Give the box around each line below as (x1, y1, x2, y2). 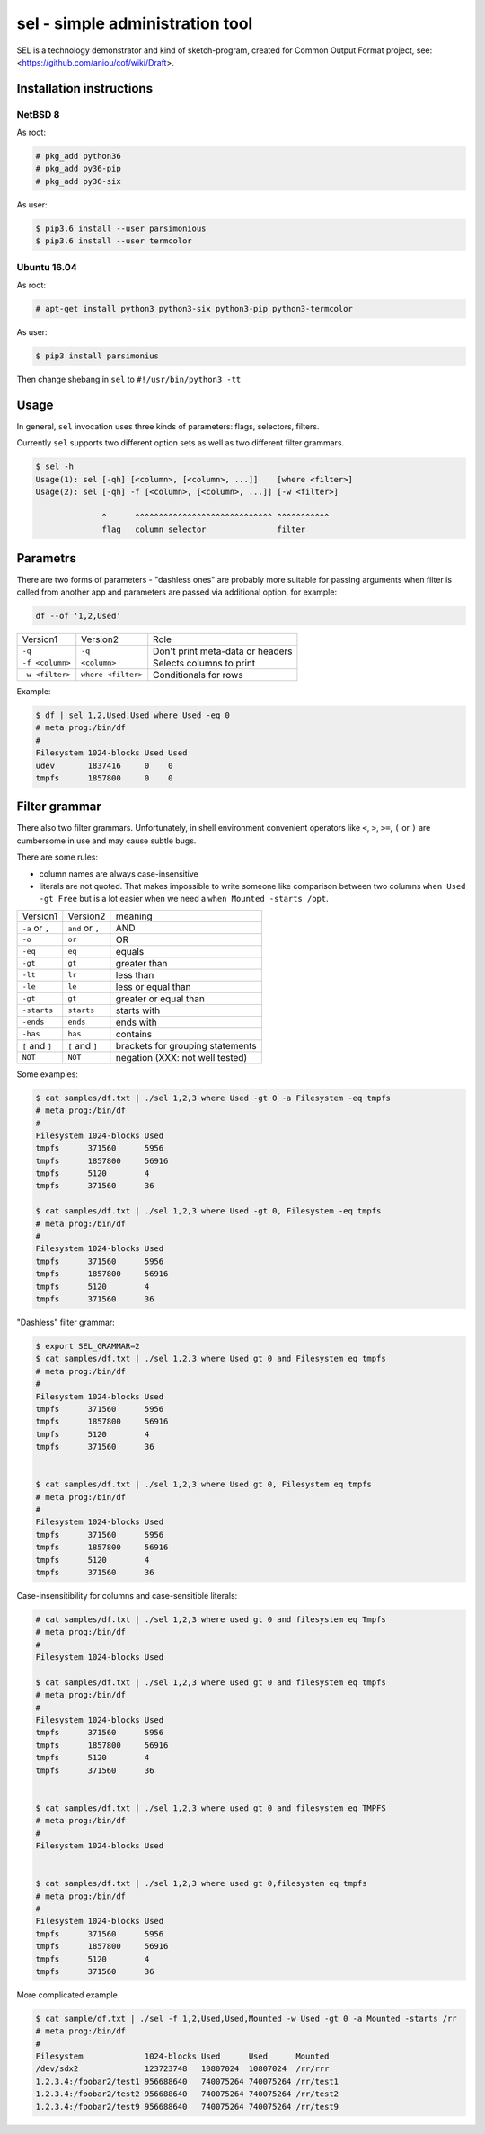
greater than (115, 957, 168, 969)
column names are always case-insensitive (39, 868, 198, 879)
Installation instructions (16, 81, 153, 96)
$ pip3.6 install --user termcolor (35, 236, 192, 246)
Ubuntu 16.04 (16, 260, 77, 273)
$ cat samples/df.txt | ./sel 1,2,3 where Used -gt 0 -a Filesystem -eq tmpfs (35, 1092, 391, 1103)
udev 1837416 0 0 (35, 760, 174, 771)
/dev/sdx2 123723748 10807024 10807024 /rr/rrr (35, 2064, 330, 2074)
